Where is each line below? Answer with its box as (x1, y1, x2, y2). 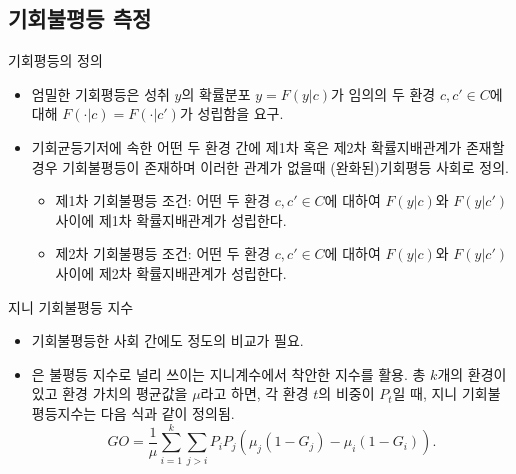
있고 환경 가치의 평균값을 (31, 383, 188, 404)
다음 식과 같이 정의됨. (100, 402, 235, 423)
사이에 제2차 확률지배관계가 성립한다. (55, 262, 287, 283)
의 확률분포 (181, 83, 251, 104)
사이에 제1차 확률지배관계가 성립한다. (55, 209, 287, 230)
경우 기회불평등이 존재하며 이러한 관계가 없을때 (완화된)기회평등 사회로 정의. (31, 156, 509, 177)
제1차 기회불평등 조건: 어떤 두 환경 (55, 190, 271, 211)
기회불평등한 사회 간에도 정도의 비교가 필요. (31, 330, 304, 351)
